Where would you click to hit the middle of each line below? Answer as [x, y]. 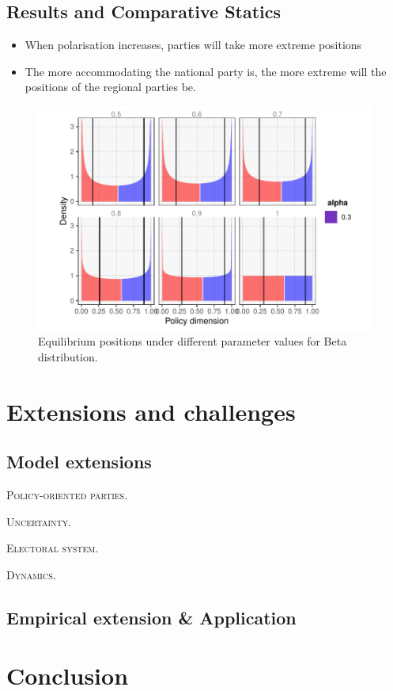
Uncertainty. [39, 521]
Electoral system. [53, 548]
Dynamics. [31, 574]
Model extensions [79, 462]
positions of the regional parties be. [110, 87]
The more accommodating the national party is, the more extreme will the [206, 71]
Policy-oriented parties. [67, 494]
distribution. [68, 356]
